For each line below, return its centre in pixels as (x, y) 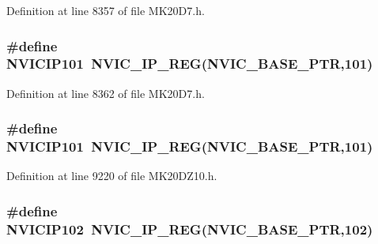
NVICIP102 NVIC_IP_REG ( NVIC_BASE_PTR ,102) (190, 229)
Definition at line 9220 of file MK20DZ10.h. (112, 176)
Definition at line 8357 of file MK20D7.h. (106, 10)
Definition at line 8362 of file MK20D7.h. (106, 93)
